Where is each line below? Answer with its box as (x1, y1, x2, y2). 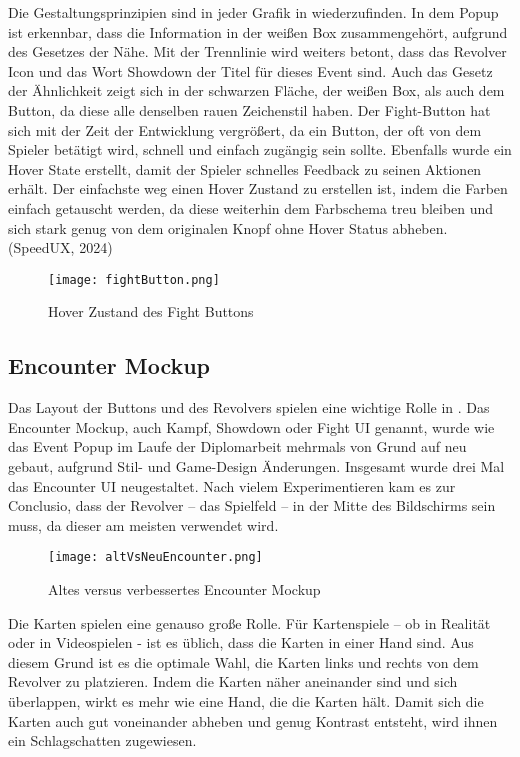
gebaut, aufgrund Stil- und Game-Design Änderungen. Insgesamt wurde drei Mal (8, 455, 505, 476)
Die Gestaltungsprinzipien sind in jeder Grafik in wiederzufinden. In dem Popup (8, 2, 499, 22)
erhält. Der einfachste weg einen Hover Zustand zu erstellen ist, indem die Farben (8, 178, 508, 199)
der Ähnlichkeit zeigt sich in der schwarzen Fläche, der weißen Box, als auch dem (8, 80, 505, 101)
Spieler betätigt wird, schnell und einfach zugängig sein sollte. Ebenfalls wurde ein (8, 139, 512, 160)
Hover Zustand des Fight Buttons (48, 301, 254, 322)
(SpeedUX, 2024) (8, 237, 113, 258)
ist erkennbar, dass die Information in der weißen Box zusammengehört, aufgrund (8, 21, 508, 42)
